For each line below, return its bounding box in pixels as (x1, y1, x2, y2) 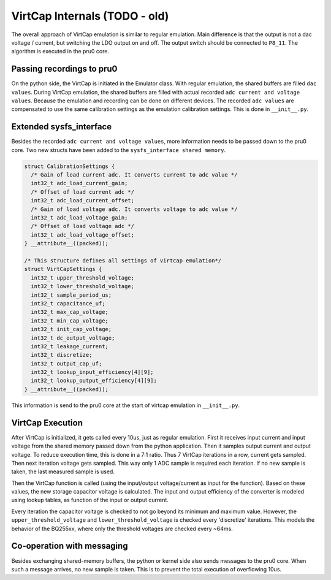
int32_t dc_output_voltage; (31, 334, 115, 342)
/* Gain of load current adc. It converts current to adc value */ (31, 172, 238, 178)
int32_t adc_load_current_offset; (31, 197, 135, 204)
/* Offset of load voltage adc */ (31, 223, 135, 230)
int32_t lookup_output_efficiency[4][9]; (31, 377, 158, 384)
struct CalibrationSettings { (24, 162, 115, 170)
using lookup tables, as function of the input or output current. (11, 497, 169, 504)
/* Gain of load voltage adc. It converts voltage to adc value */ (31, 205, 238, 213)
